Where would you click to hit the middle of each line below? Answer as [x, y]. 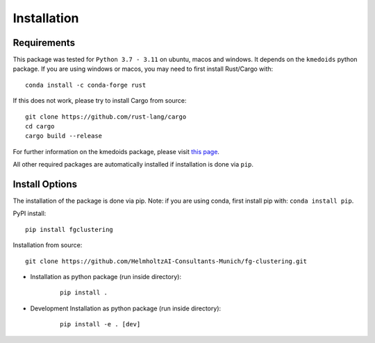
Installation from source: [48, 245]
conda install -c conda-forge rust [86, 85]
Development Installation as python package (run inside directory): [126, 308]
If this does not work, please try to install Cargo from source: [100, 101]
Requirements [44, 43]
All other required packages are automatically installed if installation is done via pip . [133, 165]
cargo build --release [64, 136]
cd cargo [40, 126]
